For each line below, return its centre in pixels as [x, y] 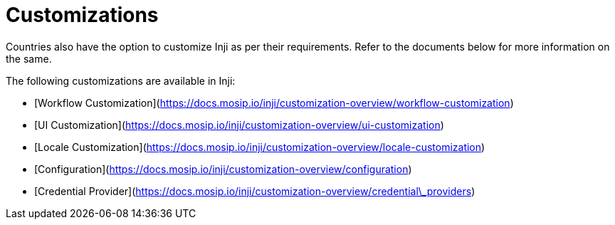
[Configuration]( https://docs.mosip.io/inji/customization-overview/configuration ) [223, 169]
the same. [29, 58]
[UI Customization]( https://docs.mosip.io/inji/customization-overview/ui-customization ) [239, 125]
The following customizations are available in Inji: [121, 80]
